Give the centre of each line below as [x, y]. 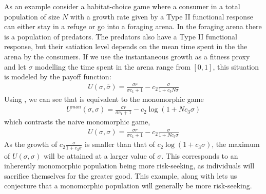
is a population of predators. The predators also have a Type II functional [121, 36]
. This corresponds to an [200, 155]
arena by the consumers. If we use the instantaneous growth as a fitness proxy [127, 56]
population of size [32, 16]
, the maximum [236, 144]
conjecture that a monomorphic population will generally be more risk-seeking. [128, 186]
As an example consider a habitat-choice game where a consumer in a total [122, 6]
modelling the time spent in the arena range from [113, 66]
